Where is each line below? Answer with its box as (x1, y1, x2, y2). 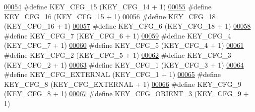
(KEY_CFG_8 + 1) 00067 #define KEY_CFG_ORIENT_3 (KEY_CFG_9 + (4, 88, 249, 99)
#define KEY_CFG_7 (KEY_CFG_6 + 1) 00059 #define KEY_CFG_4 (4, 30, 231, 40)
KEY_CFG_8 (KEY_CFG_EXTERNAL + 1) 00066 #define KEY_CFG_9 (4, 78, 242, 89)
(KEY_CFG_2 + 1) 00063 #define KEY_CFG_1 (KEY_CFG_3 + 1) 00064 (4, 59, 244, 70)
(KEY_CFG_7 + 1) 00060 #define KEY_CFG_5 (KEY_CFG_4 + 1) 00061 (4, 40, 244, 50)
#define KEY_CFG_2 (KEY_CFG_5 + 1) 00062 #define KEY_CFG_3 (4, 49, 231, 60)
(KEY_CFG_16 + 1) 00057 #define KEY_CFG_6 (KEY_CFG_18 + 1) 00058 (4, 21, 251, 31)
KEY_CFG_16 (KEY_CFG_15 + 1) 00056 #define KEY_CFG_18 (4, 11, 216, 21)
